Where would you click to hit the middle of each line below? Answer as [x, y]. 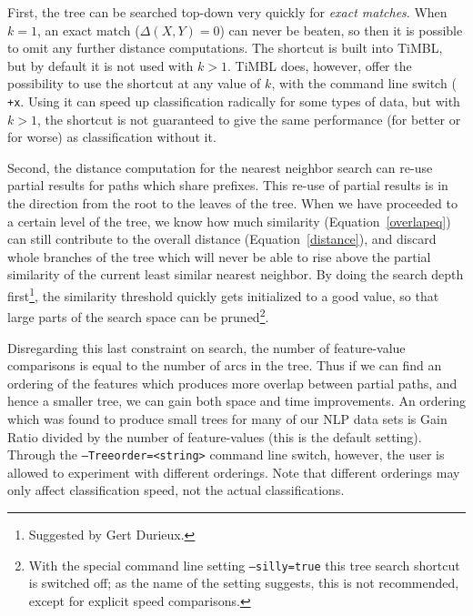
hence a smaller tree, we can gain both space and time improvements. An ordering [236, 401]
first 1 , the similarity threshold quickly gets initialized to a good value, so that [223, 294]
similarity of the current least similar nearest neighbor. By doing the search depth [236, 274]
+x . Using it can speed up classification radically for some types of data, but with [234, 101]
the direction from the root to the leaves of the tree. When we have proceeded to [232, 203]
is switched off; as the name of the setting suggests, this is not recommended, [244, 583]
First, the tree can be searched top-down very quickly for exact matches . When [227, 12]
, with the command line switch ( [364, 83]
